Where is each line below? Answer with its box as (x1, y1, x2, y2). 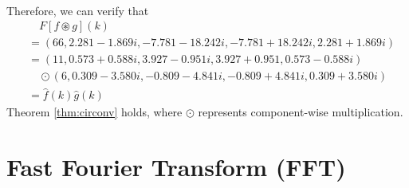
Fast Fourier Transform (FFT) (6, 151, 346, 183)
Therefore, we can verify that (6, 2, 149, 18)
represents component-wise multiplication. (198, 104, 403, 120)
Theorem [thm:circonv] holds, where (6, 104, 183, 120)
